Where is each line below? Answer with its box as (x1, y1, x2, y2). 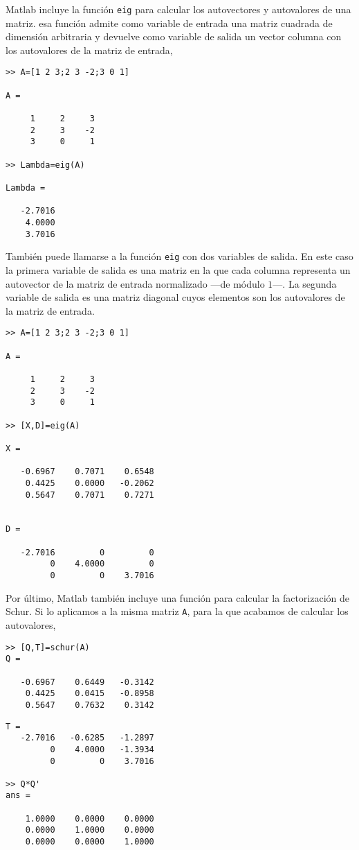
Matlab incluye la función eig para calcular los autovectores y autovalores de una (6, 2, 351, 16)
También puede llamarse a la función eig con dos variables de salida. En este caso (6, 249, 353, 263)
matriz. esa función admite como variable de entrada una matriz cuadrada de (6, 15, 333, 30)
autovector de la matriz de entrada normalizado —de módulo (6, 276, 265, 290)
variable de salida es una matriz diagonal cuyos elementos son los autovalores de (6, 290, 345, 304)
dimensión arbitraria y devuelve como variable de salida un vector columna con (6, 29, 342, 44)
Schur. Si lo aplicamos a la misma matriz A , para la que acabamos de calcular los (6, 604, 349, 618)
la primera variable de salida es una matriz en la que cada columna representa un (6, 262, 351, 277)
